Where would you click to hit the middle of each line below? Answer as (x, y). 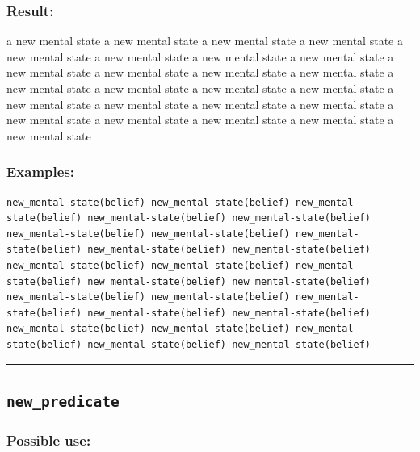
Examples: (41, 172)
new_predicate (63, 401)
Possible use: (49, 439)
